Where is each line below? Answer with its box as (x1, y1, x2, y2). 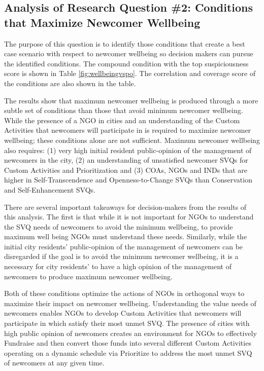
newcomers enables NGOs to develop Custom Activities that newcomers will (4, 308, 242, 318)
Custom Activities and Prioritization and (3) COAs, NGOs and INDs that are (4, 164, 247, 175)
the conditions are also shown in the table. (4, 78, 136, 88)
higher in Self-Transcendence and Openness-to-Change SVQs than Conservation (4, 174, 252, 185)
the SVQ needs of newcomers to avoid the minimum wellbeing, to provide (4, 221, 233, 232)
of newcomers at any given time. (4, 357, 105, 368)
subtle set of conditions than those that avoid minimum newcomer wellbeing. (4, 105, 243, 116)
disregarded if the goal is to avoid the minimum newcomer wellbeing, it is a (4, 251, 239, 262)
